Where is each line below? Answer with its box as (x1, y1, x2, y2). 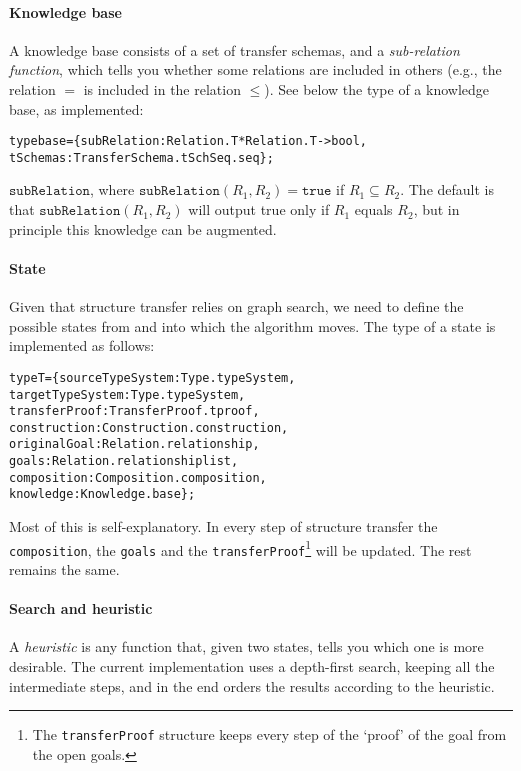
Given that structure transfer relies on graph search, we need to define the (9, 296, 464, 317)
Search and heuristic (9, 598, 153, 619)
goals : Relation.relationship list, (9, 454, 239, 469)
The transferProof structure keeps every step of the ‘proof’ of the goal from (32, 724, 507, 745)
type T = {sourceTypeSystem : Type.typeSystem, (9, 370, 296, 385)
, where (89, 179, 135, 200)
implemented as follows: (9, 335, 155, 356)
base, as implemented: (9, 98, 144, 119)
